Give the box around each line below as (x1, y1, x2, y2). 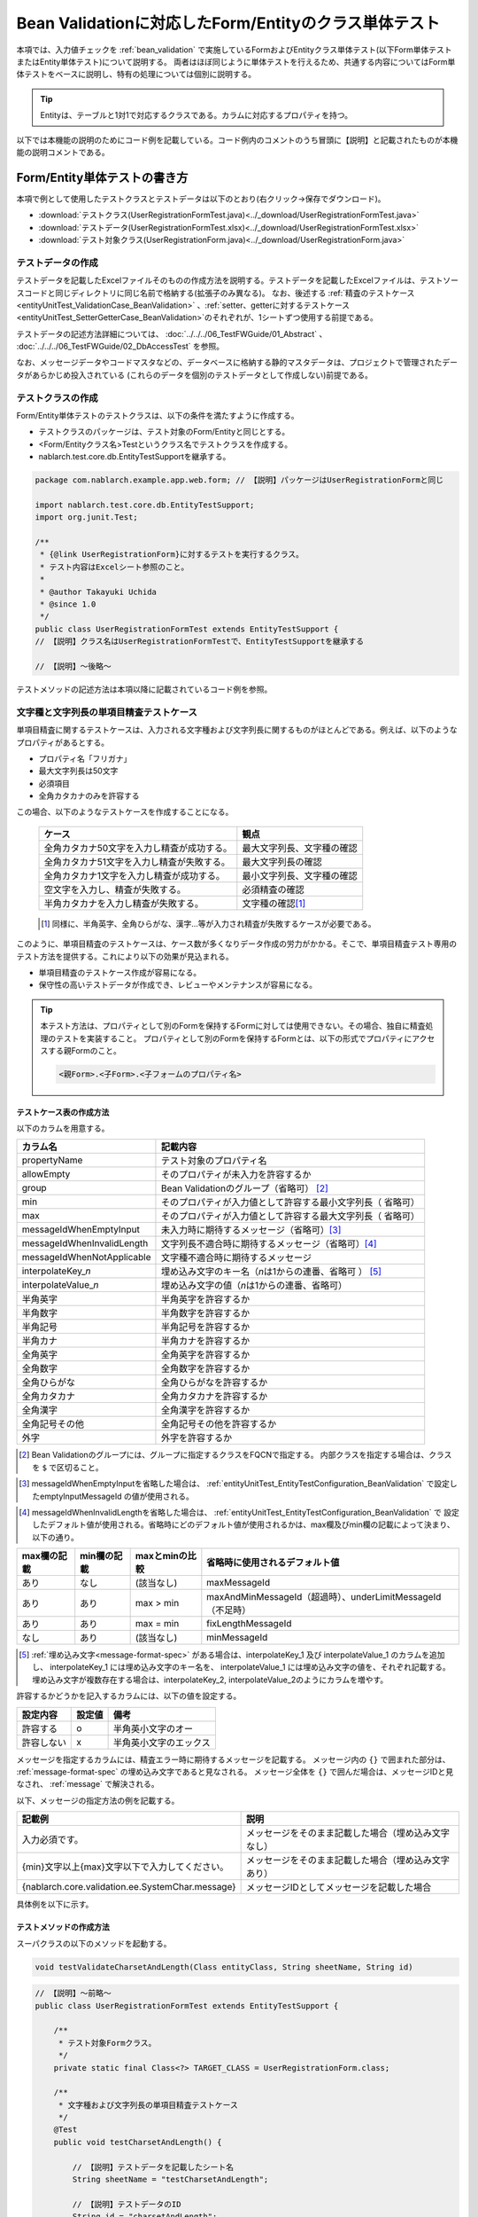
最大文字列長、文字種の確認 (242, 842, 358, 854)
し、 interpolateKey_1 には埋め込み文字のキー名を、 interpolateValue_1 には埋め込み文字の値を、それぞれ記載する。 (32, 1662, 451, 1673)
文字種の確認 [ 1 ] (242, 897, 306, 909)
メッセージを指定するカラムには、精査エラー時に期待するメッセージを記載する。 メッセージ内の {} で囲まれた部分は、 (16, 1754, 451, 1765)
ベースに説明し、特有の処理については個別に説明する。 (54, 69, 257, 80)
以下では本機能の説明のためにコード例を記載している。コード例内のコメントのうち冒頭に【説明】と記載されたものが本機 (16, 134, 459, 145)
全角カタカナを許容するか (160, 1391, 268, 1403)
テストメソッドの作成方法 (16, 1922, 110, 1932)
